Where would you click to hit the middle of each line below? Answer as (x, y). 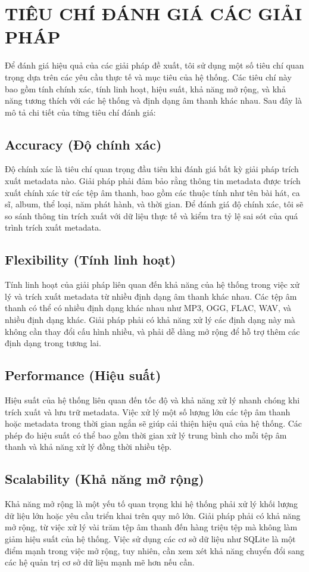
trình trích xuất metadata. (53, 227)
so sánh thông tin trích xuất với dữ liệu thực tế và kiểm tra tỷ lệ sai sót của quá (152, 215)
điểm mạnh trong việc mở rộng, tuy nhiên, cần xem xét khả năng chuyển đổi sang (154, 550)
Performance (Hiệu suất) (83, 375)
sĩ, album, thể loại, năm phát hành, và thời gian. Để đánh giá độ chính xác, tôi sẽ (154, 204)
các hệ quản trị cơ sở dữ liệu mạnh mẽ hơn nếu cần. (100, 562)
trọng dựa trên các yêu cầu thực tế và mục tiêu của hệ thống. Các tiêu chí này (148, 77)
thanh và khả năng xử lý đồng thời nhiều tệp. (88, 447)
